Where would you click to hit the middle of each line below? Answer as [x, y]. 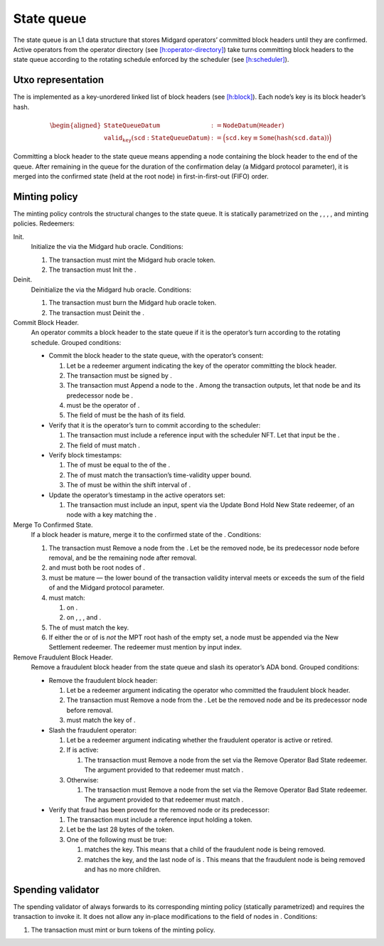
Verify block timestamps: [85, 455]
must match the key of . [101, 720]
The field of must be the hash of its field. [126, 415]
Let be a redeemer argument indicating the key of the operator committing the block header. [202, 366]
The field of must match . [103, 445]
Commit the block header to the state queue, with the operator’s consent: [156, 356]
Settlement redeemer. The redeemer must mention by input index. [145, 647]
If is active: [82, 750]
